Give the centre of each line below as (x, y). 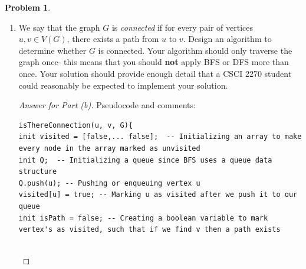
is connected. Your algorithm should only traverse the (195, 50)
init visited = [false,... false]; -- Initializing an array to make (160, 137)
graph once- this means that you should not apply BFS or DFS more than (154, 62)
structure (38, 172)
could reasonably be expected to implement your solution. (123, 85)
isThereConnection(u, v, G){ (76, 125)
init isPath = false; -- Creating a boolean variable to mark (143, 218)
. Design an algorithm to (227, 39)
